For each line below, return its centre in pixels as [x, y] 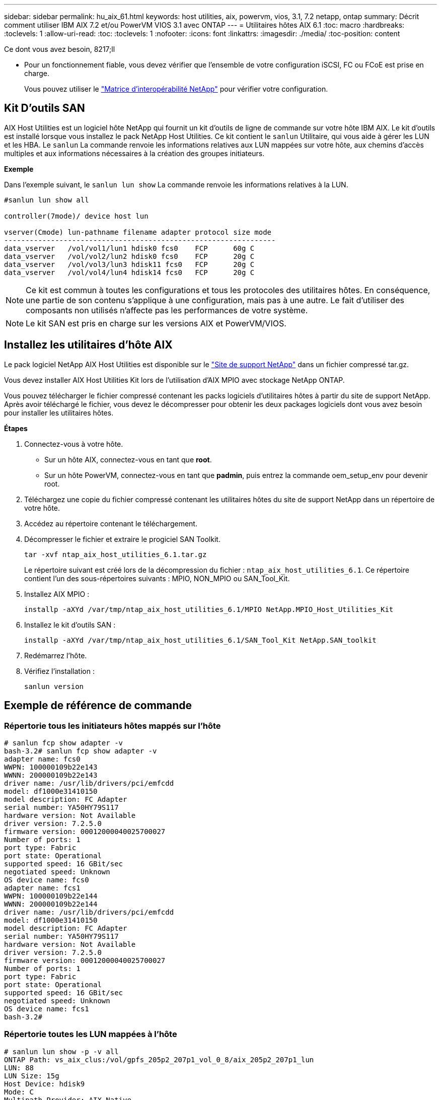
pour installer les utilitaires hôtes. [59, 412]
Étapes [16, 428]
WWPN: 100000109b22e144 [51, 896]
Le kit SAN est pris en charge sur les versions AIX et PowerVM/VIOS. [156, 323]
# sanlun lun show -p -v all [61, 1051]
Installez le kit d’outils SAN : [70, 625]
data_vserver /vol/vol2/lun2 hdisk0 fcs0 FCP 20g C [129, 256]
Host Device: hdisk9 [45, 1084]
